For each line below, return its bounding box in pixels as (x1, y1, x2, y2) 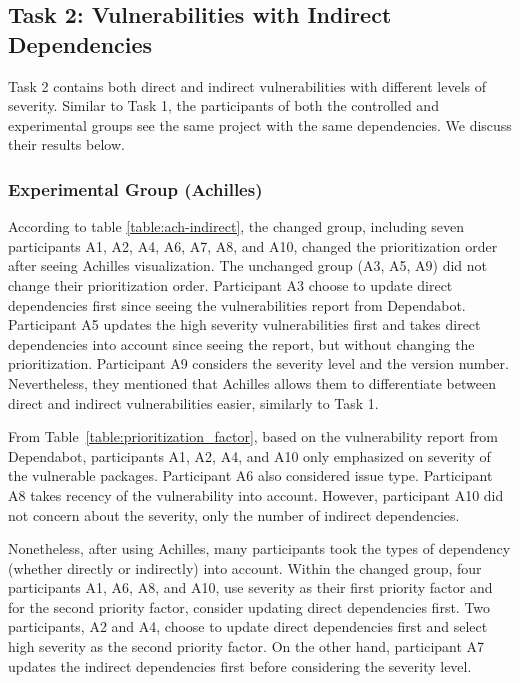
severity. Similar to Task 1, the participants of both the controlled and (8, 95, 439, 116)
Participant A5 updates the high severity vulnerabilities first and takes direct (8, 314, 481, 335)
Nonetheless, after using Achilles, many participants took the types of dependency (8, 538, 511, 559)
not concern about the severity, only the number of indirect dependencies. (8, 504, 460, 525)
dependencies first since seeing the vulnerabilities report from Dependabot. (8, 294, 466, 315)
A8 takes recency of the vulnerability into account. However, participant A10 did (8, 484, 504, 505)
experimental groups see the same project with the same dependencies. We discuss (8, 114, 512, 135)
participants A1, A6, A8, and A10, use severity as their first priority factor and (8, 577, 493, 598)
